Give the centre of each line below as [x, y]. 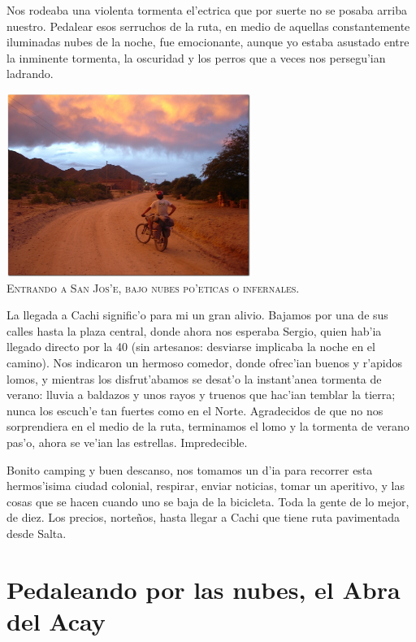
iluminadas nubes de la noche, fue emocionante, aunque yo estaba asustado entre [208, 42]
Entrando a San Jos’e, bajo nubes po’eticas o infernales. [153, 287]
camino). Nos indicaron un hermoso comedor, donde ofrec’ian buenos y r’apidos [205, 362]
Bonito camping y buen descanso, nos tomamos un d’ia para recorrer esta [190, 469]
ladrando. [30, 74]
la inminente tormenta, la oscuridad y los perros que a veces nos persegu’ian [196, 57]
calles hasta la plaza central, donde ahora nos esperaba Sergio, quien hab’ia [194, 330]
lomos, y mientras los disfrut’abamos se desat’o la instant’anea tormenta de [194, 378]
